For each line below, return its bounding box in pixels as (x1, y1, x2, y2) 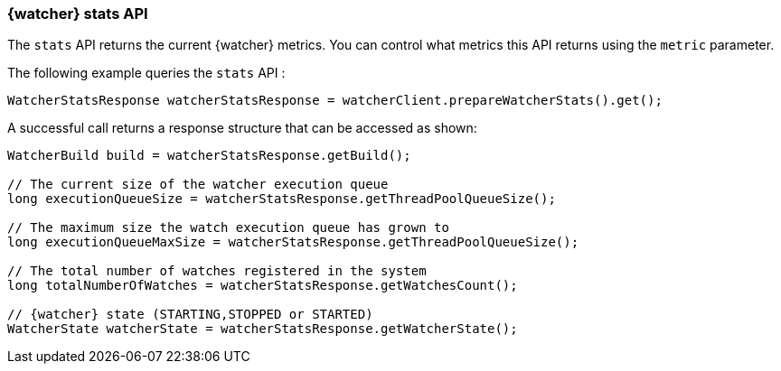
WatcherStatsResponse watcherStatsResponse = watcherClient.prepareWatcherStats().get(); (7, 93, 663, 108)
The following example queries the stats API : (7, 65, 286, 81)
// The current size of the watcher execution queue (7, 177, 389, 192)
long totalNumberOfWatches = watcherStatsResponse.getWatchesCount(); (7, 278, 518, 293)
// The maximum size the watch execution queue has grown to (7, 220, 449, 236)
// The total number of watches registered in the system (7, 264, 427, 279)
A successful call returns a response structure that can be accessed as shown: (7, 120, 477, 136)
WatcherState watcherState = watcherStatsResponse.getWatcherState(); (7, 321, 518, 337)
